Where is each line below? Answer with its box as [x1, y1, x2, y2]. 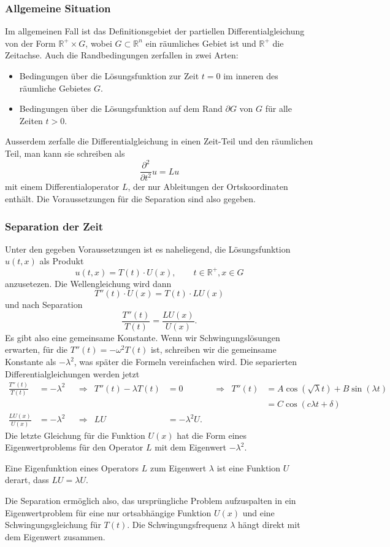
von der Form [5, 36, 56, 49]
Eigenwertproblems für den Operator [5, 441, 143, 454]
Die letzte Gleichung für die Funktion [5, 428, 145, 441]
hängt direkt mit [238, 518, 300, 531]
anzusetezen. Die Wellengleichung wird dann [5, 277, 172, 289]
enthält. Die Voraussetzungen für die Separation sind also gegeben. [5, 192, 256, 205]
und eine [242, 506, 275, 519]
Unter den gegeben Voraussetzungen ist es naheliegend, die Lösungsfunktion [5, 242, 291, 255]
